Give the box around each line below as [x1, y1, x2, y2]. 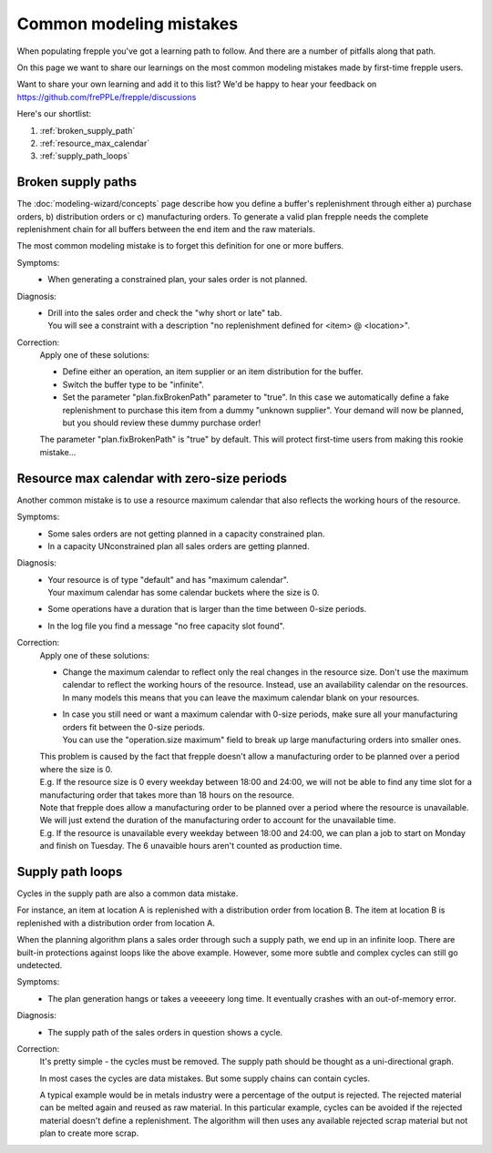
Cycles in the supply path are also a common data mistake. [16, 888, 239, 899]
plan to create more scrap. [39, 1127, 139, 1138]
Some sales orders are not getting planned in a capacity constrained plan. [47, 528, 325, 539]
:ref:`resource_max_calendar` [39, 138, 150, 148]
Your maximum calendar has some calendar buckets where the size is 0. [47, 587, 320, 598]
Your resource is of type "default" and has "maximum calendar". [47, 574, 289, 585]
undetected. [16, 959, 63, 970]
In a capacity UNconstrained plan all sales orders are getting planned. [47, 540, 310, 551]
